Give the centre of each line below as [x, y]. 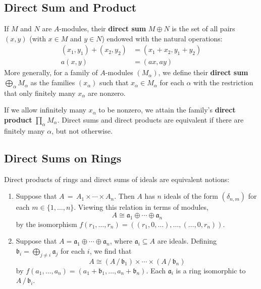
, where [121, 241]
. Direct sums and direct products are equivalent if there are [150, 120]
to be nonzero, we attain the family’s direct [167, 110]
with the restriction [223, 82]
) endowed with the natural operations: [162, 38]
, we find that [111, 250]
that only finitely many [40, 93]
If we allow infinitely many [45, 110]
